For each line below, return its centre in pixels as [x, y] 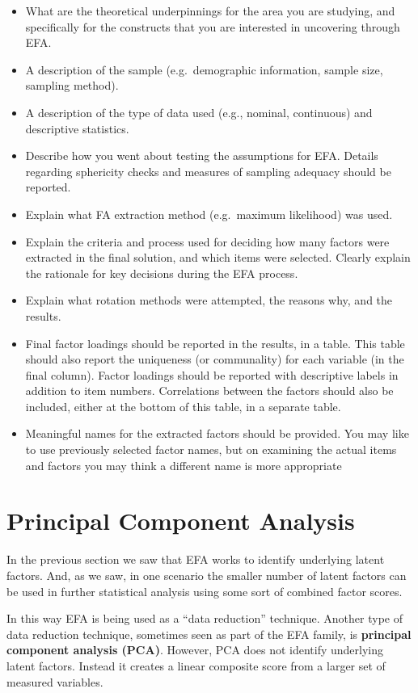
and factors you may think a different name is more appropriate [184, 465]
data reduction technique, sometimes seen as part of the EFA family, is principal [209, 634]
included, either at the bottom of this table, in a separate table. [183, 406]
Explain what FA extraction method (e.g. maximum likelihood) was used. [209, 214]
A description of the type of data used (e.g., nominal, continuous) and [199, 112]
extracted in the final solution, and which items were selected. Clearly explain [218, 257]
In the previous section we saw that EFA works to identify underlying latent [196, 559]
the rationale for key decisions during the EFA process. [162, 273]
